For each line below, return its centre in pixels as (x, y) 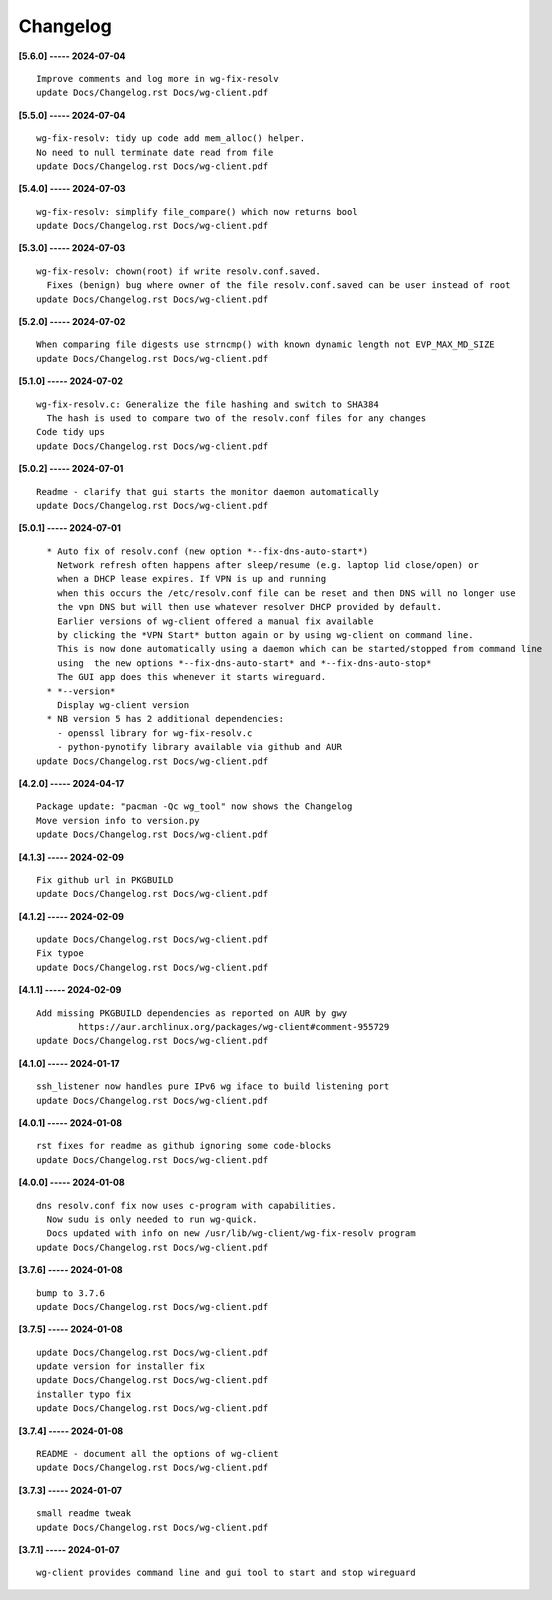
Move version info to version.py (118, 820)
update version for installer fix (120, 1366)
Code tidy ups (70, 432)
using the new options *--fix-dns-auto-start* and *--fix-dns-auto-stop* (244, 663)
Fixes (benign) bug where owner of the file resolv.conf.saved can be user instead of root (278, 285)
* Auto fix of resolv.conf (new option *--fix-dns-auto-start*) (207, 551)
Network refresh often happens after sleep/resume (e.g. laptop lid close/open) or (268, 565)
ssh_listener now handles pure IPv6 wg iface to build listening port (213, 1086)
